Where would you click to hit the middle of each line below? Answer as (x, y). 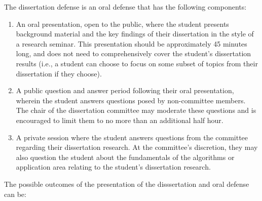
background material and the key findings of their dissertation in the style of (135, 34)
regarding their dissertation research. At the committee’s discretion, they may (137, 147)
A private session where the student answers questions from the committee (132, 137)
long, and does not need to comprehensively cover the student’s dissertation (134, 53)
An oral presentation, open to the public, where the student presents (122, 24)
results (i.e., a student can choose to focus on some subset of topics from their (137, 63)
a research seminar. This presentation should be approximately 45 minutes (132, 43)
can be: (15, 194)
